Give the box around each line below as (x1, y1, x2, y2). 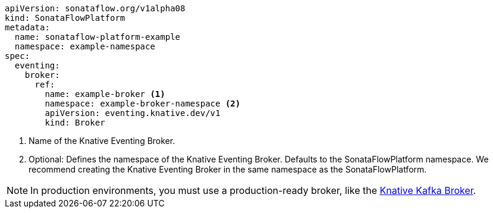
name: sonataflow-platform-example (14, 32, 181, 42)
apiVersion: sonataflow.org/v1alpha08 (5, 4, 186, 13)
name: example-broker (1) (45, 89, 165, 99)
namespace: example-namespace (14, 42, 155, 51)
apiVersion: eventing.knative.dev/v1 (45, 108, 221, 118)
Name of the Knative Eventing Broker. (29, 136, 175, 146)
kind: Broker (45, 118, 105, 127)
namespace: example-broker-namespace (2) (45, 99, 241, 108)
